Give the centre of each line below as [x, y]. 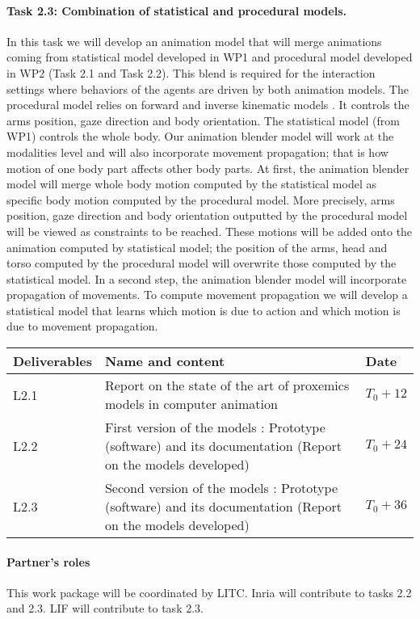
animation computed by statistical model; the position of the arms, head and [197, 247]
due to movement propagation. [82, 326]
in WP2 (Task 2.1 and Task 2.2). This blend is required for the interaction [191, 72]
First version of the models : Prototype [215, 427]
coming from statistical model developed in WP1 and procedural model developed [210, 57]
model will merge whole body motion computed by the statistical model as [191, 184]
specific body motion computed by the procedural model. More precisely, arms [201, 199]
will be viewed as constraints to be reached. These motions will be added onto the [210, 231]
